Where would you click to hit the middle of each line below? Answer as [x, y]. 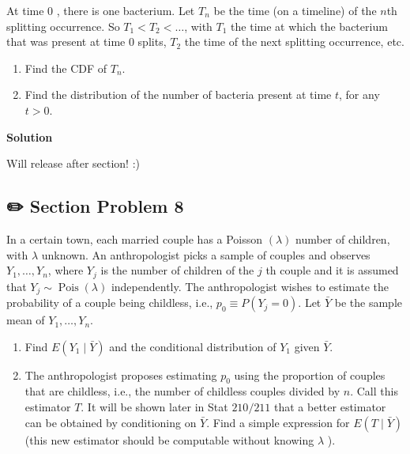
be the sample [369, 303]
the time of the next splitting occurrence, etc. [294, 42]
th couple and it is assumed [332, 270]
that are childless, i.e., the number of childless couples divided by [182, 391]
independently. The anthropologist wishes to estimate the [250, 286]
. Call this [374, 391]
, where [66, 270]
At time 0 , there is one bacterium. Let [101, 10]
